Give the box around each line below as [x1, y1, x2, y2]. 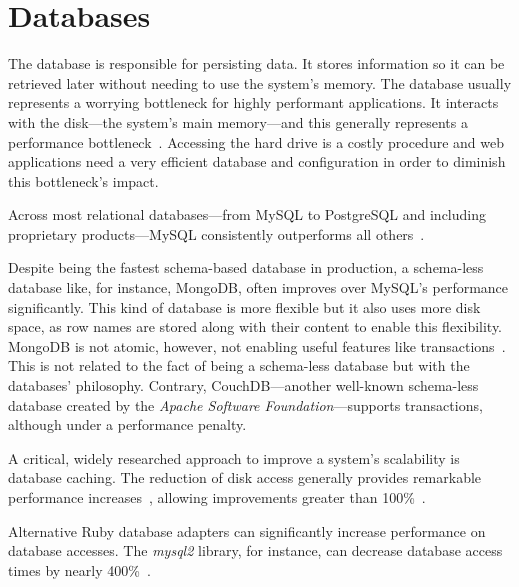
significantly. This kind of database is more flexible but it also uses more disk [8, 296, 481, 317]
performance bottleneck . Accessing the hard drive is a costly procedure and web [8, 131, 504, 152]
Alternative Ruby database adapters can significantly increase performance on [8, 520, 486, 541]
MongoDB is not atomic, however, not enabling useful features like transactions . [8, 335, 506, 356]
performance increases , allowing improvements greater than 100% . [8, 487, 426, 507]
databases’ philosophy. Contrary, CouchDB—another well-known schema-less [8, 375, 479, 396]
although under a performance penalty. [8, 414, 247, 435]
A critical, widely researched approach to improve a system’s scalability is [8, 447, 460, 468]
